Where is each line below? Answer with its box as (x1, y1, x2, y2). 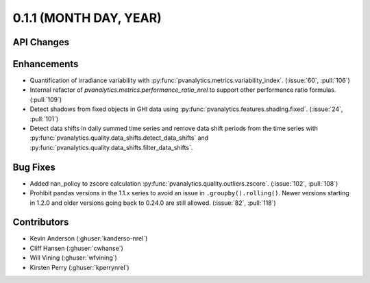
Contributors (12, 217, 69, 228)
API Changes (12, 36, 70, 48)
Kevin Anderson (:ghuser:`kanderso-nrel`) (29, 234, 148, 243)
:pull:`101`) (29, 114, 59, 123)
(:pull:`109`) (29, 95, 62, 103)
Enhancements (12, 58, 79, 70)
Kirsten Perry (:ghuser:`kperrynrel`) (29, 263, 129, 271)
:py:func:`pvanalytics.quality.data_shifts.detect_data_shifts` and (29, 134, 209, 142)
